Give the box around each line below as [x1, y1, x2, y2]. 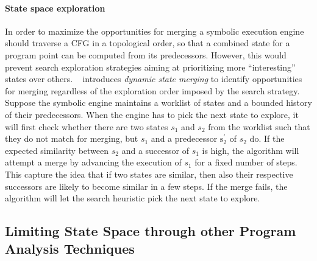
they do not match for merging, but [5, 132, 138, 145]
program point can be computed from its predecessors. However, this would [5, 48, 287, 61]
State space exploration [5, 1, 105, 14]
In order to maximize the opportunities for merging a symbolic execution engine [5, 24, 304, 37]
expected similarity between [5, 144, 109, 156]
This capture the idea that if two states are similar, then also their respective [5, 167, 293, 180]
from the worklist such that [208, 120, 310, 133]
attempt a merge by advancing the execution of [5, 156, 182, 169]
